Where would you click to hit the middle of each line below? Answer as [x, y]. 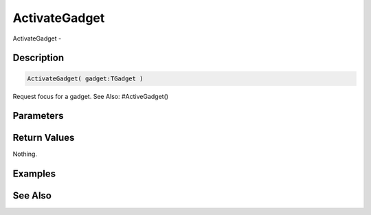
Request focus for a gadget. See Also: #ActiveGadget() [90, 96]
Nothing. [25, 154]
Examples [34, 174]
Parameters [38, 116]
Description [38, 58]
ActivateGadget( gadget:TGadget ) [85, 78]
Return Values [44, 138]
